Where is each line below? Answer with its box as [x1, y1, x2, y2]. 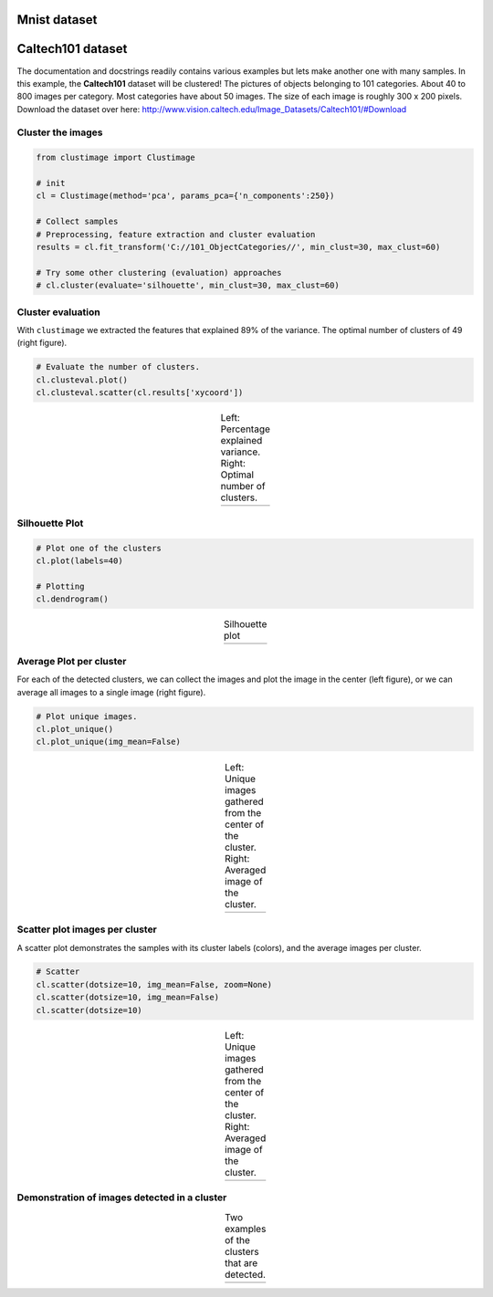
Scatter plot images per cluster [16, 923, 157, 936]
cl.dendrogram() [36, 594, 110, 604]
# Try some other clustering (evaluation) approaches [36, 267, 282, 277]
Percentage [220, 423, 271, 435]
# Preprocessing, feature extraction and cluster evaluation [36, 229, 316, 239]
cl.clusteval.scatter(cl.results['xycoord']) [36, 388, 244, 398]
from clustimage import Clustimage [36, 152, 195, 163]
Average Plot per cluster [16, 654, 127, 667]
